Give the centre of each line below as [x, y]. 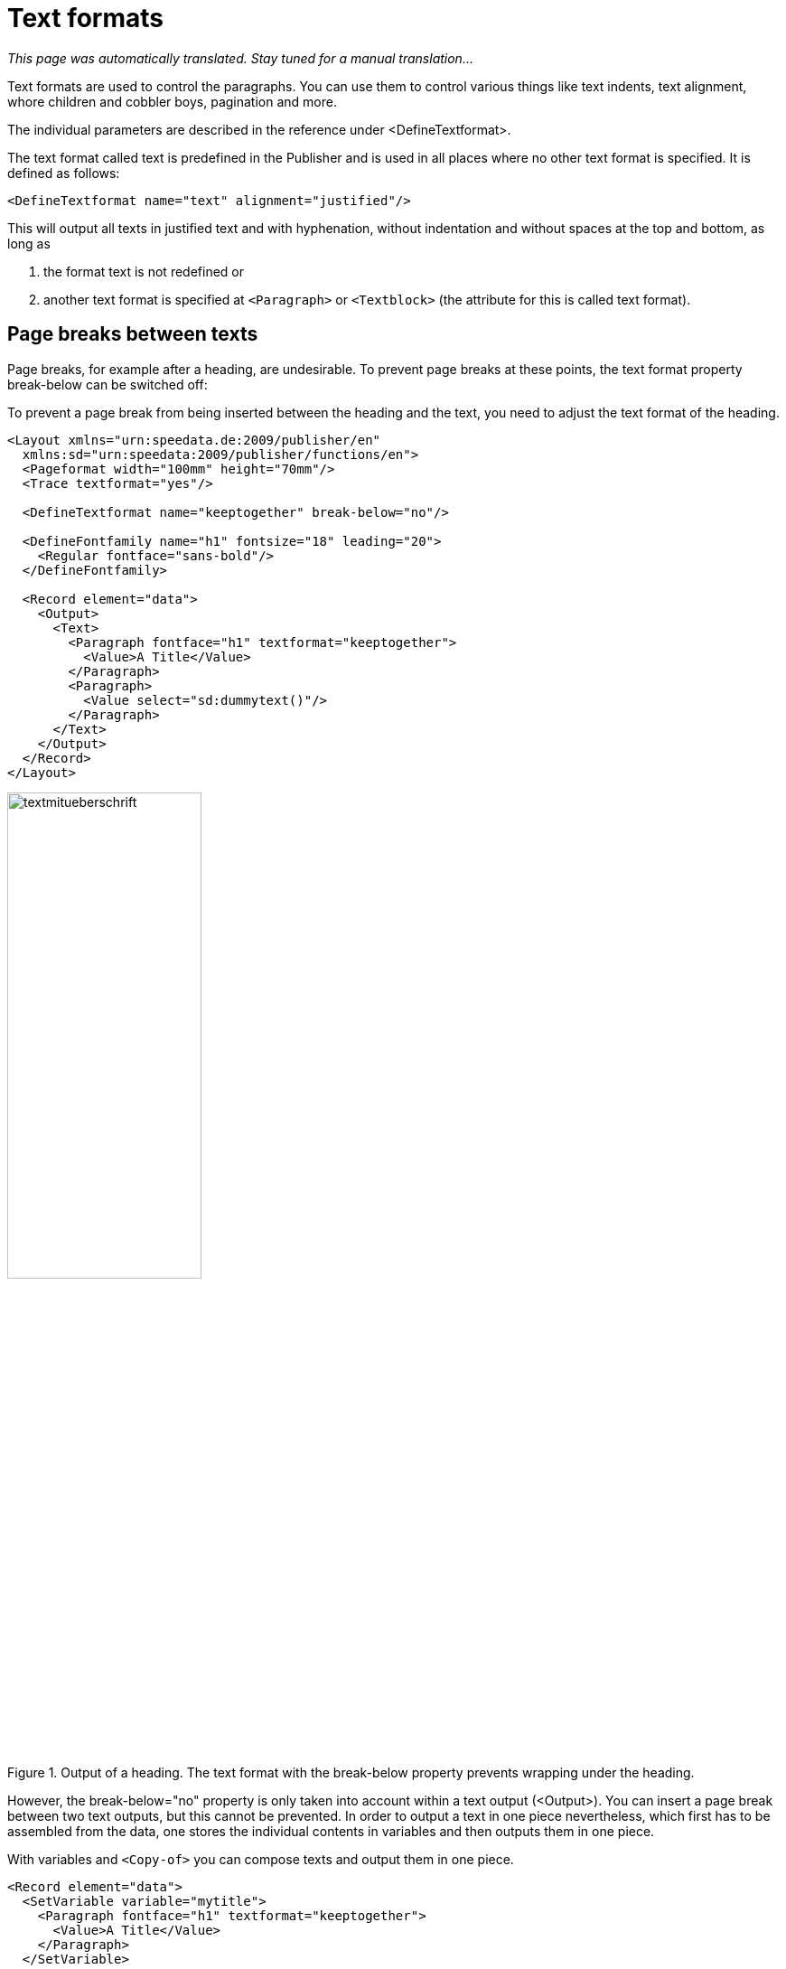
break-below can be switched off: [108, 384]
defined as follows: [64, 173]
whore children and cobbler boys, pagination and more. [172, 101]
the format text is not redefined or [144, 271]
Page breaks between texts [133, 334]
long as [29, 243]
